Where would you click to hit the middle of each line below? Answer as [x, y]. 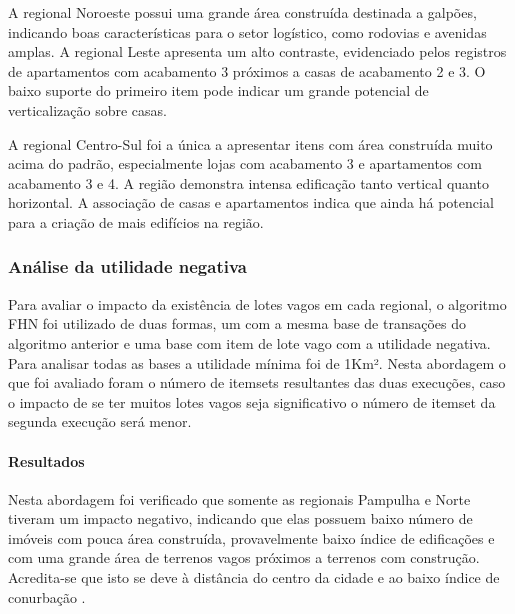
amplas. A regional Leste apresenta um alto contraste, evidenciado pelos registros [257, 51]
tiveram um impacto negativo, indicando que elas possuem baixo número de [240, 518]
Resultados [46, 460]
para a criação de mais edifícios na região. [136, 221]
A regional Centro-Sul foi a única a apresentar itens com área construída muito [250, 143]
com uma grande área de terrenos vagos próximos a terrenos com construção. [244, 557]
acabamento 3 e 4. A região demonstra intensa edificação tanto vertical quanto [248, 182]
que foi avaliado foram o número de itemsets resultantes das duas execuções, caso [257, 382]
